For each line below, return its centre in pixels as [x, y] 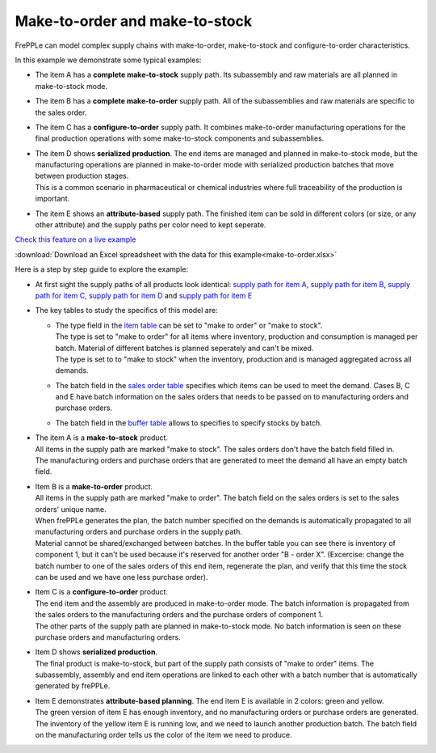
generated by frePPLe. [73, 686]
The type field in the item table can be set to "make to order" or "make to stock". [189, 325]
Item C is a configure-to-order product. [102, 592]
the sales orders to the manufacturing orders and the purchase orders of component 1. [179, 615]
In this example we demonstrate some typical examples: [108, 60]
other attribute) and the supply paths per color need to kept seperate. [151, 225]
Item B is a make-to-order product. [94, 486]
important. [52, 199]
